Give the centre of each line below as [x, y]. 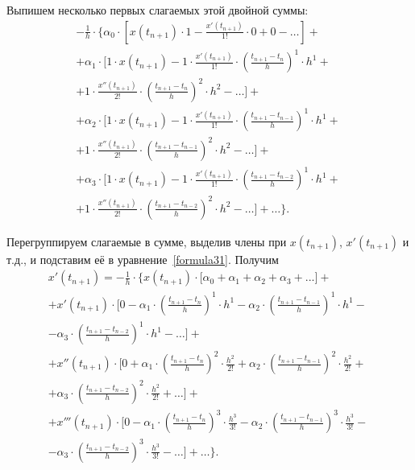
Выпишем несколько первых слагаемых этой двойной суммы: [158, 10]
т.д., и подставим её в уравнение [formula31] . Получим [143, 259]
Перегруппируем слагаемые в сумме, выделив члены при [147, 241]
